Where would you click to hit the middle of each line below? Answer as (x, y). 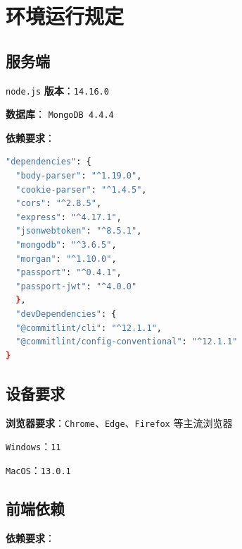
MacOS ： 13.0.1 (38, 470)
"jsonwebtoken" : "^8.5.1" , (79, 231)
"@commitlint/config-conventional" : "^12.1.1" (127, 342)
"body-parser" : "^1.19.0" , (79, 176)
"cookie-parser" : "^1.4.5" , (81, 189)
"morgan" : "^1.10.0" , (66, 259)
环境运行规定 (65, 16)
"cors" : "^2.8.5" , (59, 204)
